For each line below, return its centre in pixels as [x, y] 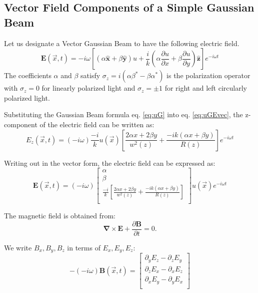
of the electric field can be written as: [97, 124]
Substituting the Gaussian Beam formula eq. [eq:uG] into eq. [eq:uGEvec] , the [123, 114]
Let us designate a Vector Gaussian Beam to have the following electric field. [122, 43]
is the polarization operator [208, 75]
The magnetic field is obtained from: [60, 216]
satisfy [90, 75]
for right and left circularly [206, 88]
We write [18, 247]
